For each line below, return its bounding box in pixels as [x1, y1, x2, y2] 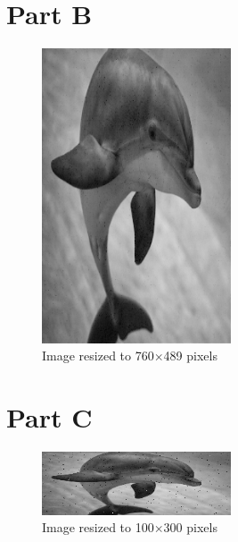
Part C [6, 398, 93, 435]
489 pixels [163, 346, 217, 365]
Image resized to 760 [42, 346, 154, 365]
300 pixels [163, 518, 217, 537]
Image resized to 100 [42, 518, 154, 537]
